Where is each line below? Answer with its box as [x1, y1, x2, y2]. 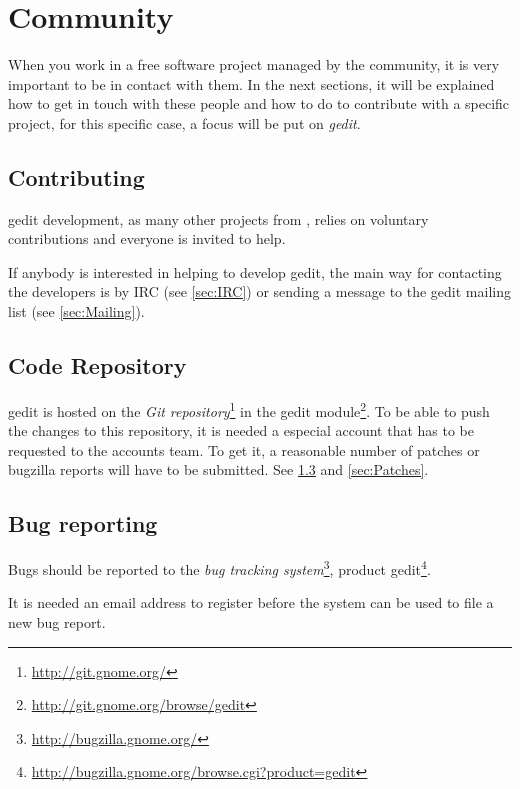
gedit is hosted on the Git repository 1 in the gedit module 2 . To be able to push [8, 397, 490, 421]
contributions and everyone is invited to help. [8, 228, 286, 249]
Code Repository [8, 350, 187, 381]
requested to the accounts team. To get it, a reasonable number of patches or [8, 439, 480, 460]
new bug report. [8, 611, 106, 632]
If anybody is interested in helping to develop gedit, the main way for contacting [8, 261, 502, 282]
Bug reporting [8, 508, 158, 539]
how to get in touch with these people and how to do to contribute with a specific [8, 93, 510, 114]
